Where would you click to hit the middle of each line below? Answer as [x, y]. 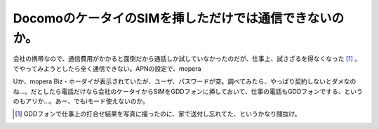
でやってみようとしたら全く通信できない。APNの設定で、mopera [107, 68]
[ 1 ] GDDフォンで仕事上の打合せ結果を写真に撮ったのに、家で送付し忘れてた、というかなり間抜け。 [158, 114]
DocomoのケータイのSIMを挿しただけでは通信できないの [179, 18]
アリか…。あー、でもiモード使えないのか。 [87, 101]
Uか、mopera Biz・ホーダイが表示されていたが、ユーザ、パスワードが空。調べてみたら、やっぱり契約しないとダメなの [185, 81]
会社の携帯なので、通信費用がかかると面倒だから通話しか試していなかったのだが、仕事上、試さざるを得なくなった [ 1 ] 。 [187, 59]
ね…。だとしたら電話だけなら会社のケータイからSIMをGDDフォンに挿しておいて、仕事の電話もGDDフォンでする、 [179, 91]
